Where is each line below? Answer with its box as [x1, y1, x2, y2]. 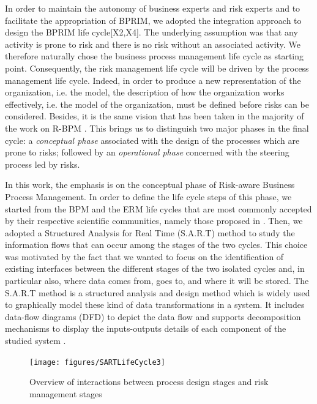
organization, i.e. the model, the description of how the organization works [5, 86, 285, 99]
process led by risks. [5, 157, 80, 170]
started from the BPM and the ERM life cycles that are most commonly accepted [5, 202, 312, 215]
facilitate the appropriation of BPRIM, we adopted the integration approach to [5, 13, 302, 26]
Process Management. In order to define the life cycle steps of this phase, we [5, 190, 292, 203]
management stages [29, 387, 102, 400]
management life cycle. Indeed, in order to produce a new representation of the [5, 73, 301, 86]
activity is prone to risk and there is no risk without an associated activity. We [5, 37, 300, 50]
